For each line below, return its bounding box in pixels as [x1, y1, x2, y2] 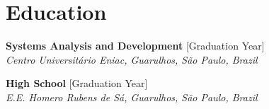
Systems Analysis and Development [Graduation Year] [6, 38, 265, 53]
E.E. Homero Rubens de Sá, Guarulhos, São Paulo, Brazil [6, 89, 258, 104]
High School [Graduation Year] [6, 76, 148, 91]
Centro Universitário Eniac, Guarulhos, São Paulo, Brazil [6, 52, 258, 67]
